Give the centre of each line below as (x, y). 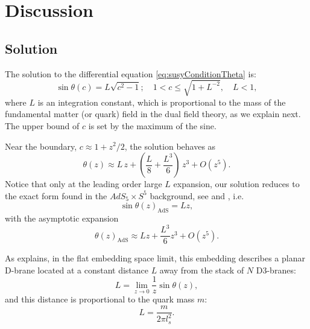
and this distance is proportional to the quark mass (100, 299)
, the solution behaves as (170, 146)
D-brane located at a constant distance (77, 270)
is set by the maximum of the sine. (152, 125)
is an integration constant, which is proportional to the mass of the (162, 102)
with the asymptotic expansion (62, 218)
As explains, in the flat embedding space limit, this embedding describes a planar (155, 258)
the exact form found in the (56, 195)
